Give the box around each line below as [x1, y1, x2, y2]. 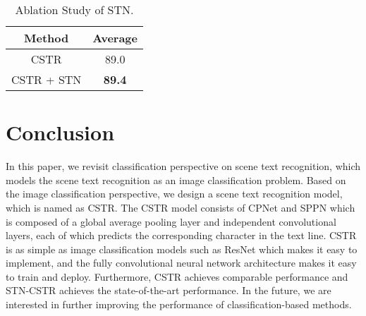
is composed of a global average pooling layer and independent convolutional [6, 214, 336, 229]
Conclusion [6, 118, 115, 147]
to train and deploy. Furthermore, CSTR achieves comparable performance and [6, 269, 348, 284]
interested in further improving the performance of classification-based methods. [6, 297, 352, 312]
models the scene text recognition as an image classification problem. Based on [6, 172, 346, 187]
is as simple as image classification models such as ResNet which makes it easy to [6, 241, 358, 256]
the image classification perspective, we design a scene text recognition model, [6, 186, 343, 201]
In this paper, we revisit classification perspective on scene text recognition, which [6, 159, 361, 174]
